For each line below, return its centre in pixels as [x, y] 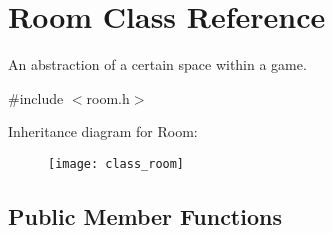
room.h [108, 97]
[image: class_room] [116, 163]
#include [36, 97]
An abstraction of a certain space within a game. [157, 64]
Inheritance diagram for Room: [103, 131]
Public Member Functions [145, 215]
